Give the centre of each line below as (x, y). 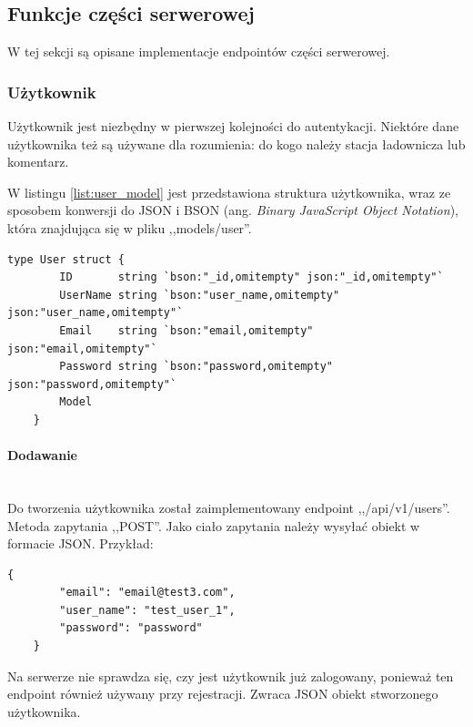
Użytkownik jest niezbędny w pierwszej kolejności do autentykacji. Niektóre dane (233, 126)
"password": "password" (131, 628)
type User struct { (66, 259)
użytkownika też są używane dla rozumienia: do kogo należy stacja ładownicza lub (236, 143)
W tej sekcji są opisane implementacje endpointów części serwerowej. (199, 51)
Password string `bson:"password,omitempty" (196, 367)
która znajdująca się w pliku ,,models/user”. (130, 227)
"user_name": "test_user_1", (147, 610)
